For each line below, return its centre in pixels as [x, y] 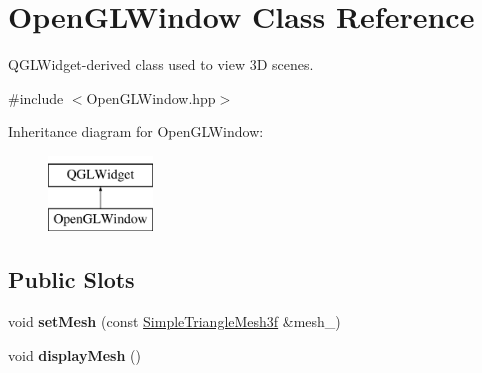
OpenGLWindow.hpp [151, 97]
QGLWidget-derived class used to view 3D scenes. [161, 64]
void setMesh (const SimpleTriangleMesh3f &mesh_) [174, 321]
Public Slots [71, 279]
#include [36, 97]
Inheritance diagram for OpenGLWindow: [136, 131]
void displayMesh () [74, 354]
